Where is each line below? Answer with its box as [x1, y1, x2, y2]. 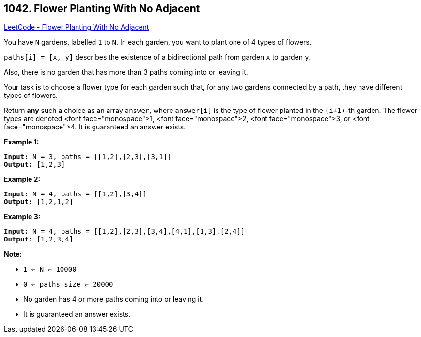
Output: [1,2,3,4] [4, 235, 74, 243]
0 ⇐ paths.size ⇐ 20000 [23, 280, 113, 289]
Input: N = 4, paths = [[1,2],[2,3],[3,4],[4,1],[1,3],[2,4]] [4, 227, 245, 236]
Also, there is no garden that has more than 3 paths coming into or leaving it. [4, 68, 248, 77]
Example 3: [4, 212, 41, 221]
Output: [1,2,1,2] [4, 198, 74, 206]
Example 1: [4, 138, 39, 146]
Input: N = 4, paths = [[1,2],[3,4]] [4, 190, 147, 198]
